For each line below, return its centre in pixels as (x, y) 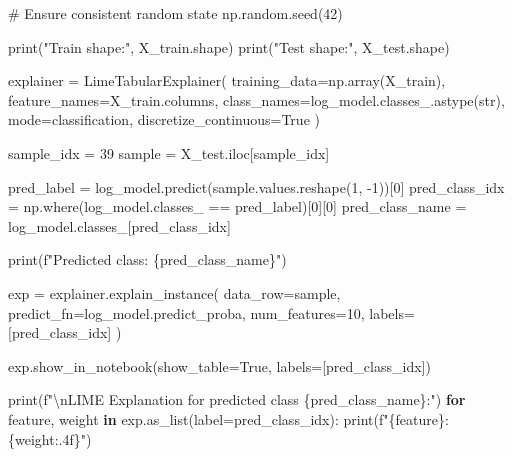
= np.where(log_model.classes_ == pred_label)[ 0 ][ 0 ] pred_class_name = (237, 206)
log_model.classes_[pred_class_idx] (119, 225)
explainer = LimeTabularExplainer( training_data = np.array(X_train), (227, 80)
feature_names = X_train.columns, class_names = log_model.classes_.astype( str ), (256, 99)
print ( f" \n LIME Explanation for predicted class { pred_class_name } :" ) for (237, 399)
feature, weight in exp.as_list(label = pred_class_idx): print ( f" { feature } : (228, 418)
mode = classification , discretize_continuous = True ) (164, 119)
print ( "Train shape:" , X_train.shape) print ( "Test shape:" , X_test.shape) (229, 46)
